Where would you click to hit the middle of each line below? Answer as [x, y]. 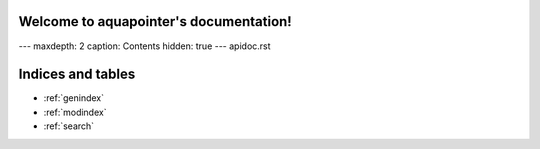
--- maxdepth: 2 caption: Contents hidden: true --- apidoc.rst [144, 46]
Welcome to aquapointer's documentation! [155, 21]
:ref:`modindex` [75, 112]
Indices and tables [77, 74]
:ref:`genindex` [74, 98]
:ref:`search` [69, 126]
